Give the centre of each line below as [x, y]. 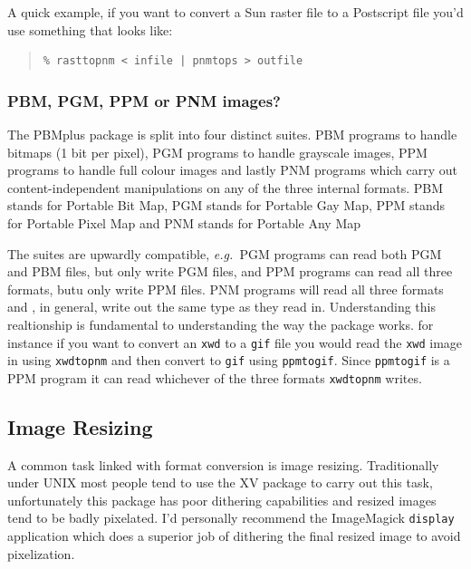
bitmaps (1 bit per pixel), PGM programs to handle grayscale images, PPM [217, 152]
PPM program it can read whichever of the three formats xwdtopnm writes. [215, 377]
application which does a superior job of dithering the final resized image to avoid [234, 536]
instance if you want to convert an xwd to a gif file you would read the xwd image [235, 342]
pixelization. [41, 553]
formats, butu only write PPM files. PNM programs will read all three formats [226, 289]
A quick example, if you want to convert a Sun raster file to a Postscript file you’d [235, 12]
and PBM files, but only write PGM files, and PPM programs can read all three [230, 271]
